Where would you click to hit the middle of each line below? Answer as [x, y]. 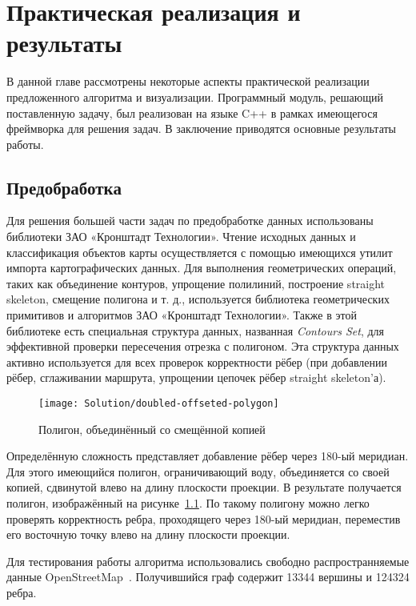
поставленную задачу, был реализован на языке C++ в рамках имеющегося [192, 112]
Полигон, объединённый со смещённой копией [152, 429]
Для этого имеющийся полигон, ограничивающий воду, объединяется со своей [198, 471]
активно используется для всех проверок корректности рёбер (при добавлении [197, 361]
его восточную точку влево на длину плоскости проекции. [148, 534]
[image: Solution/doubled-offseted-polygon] [159, 404]
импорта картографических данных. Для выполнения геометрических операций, [202, 268]
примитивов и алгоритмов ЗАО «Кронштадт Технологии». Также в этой [182, 315]
